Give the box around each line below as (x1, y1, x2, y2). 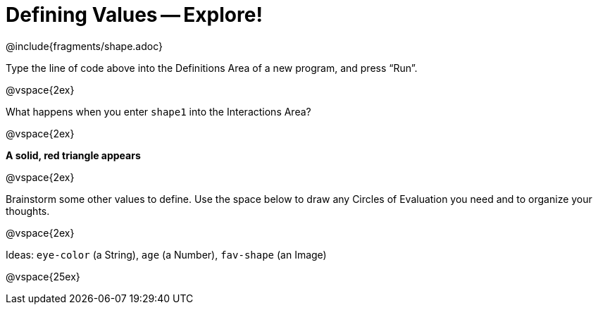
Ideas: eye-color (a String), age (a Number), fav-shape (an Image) (6, 248, 327, 261)
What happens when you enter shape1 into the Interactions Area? (6, 105, 311, 118)
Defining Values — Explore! (6, 3, 263, 27)
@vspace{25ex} (6, 270, 80, 283)
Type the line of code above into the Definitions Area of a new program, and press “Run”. (6, 61, 418, 74)
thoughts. (6, 204, 50, 217)
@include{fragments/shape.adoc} (6, 39, 163, 52)
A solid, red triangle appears (6, 149, 141, 161)
